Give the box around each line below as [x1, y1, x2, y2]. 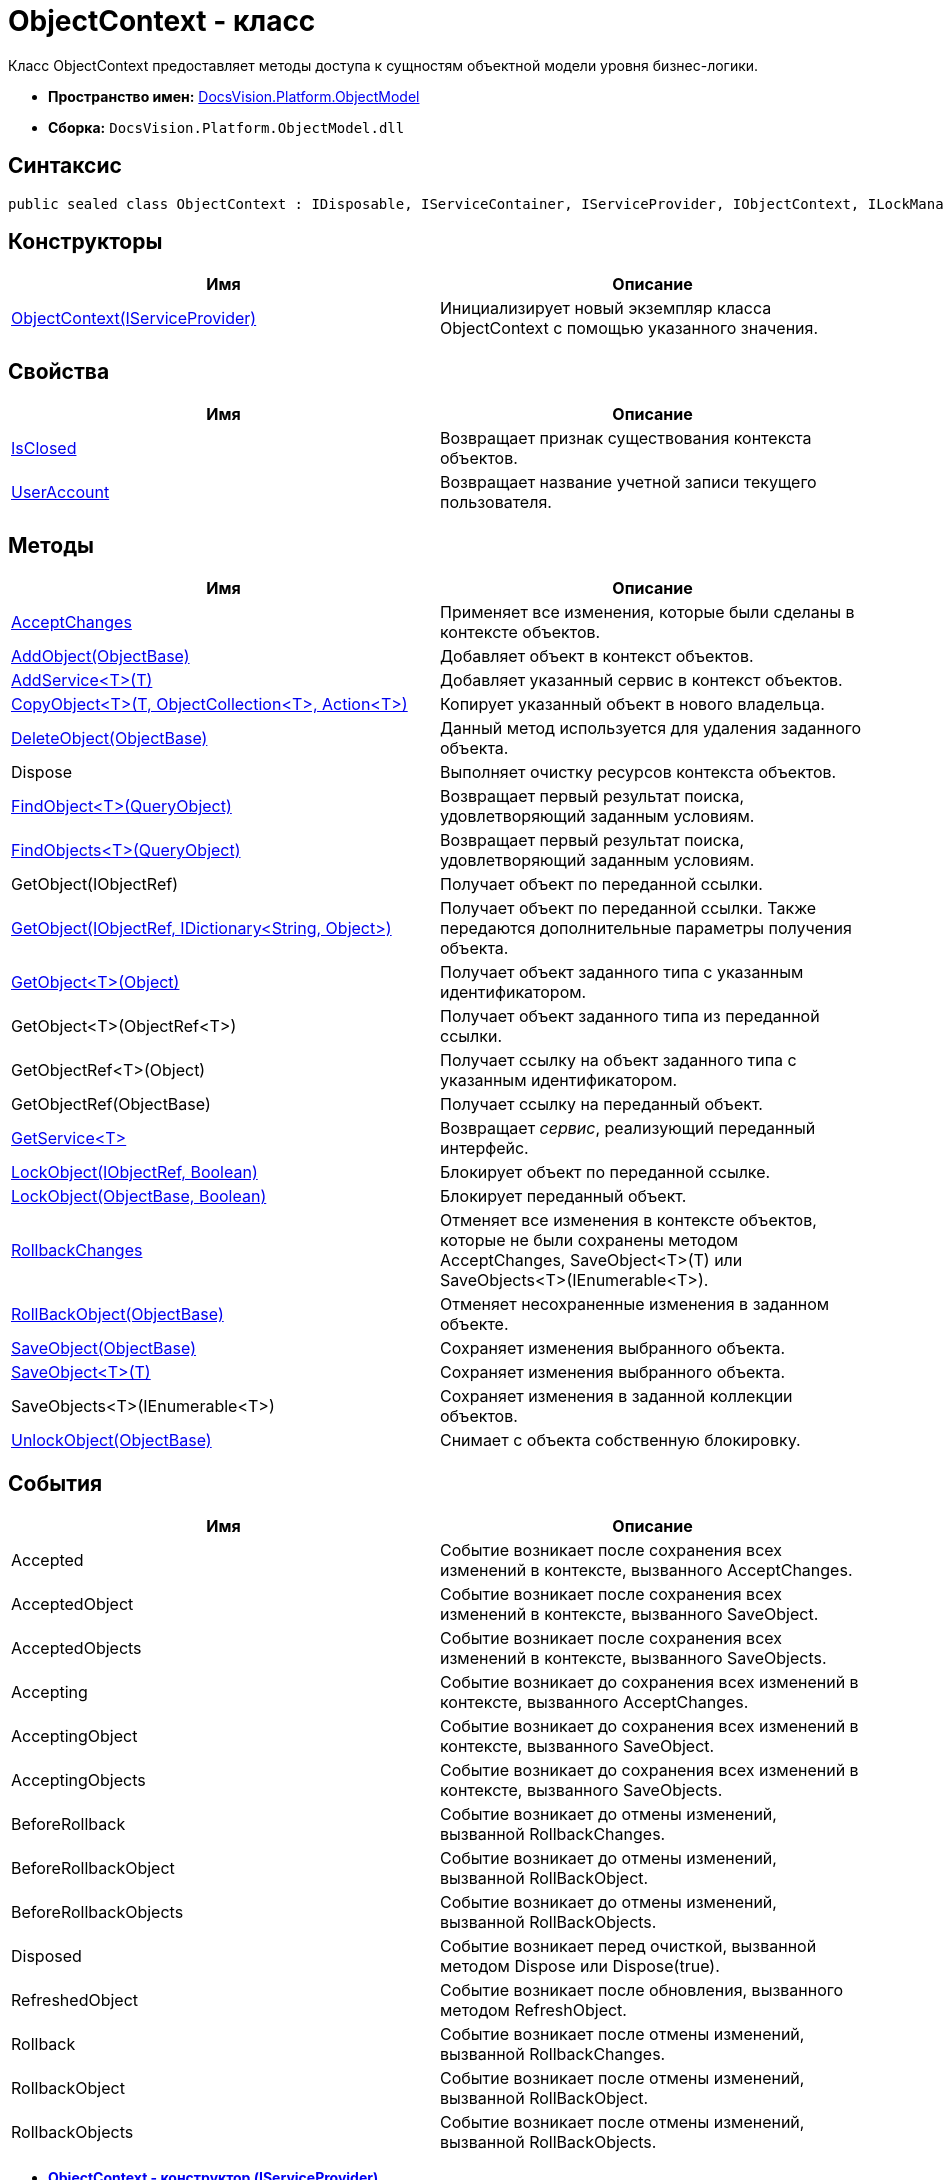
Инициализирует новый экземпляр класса [440, 298, 772, 319]
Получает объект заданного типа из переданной [440, 1006, 820, 1027]
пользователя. [440, 492, 552, 513]
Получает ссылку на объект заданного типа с [440, 1050, 797, 1071]
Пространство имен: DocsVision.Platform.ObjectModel [48, 87, 420, 105]
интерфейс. [440, 1138, 529, 1159]
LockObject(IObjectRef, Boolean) [11, 1162, 258, 1183]
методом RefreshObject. [440, 1999, 627, 2020]
